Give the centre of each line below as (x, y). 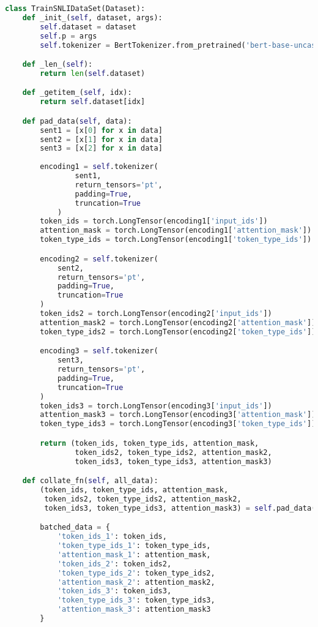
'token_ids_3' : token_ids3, (114, 591)
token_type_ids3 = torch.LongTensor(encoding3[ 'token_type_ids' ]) (178, 424)
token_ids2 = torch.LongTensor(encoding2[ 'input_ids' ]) (156, 313)
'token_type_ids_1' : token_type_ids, (134, 546)
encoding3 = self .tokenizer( (99, 351)
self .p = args (68, 36)
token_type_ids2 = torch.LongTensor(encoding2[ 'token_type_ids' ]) (178, 332)
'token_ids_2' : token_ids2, (114, 564)
